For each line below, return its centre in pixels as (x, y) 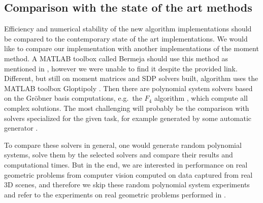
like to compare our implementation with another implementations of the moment (131, 48)
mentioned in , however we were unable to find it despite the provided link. (121, 68)
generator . (21, 128)
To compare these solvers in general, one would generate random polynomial (123, 145)
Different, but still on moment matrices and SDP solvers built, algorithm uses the (131, 78)
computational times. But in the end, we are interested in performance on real (126, 164)
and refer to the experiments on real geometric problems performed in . (115, 194)
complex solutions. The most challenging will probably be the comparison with (127, 108)
